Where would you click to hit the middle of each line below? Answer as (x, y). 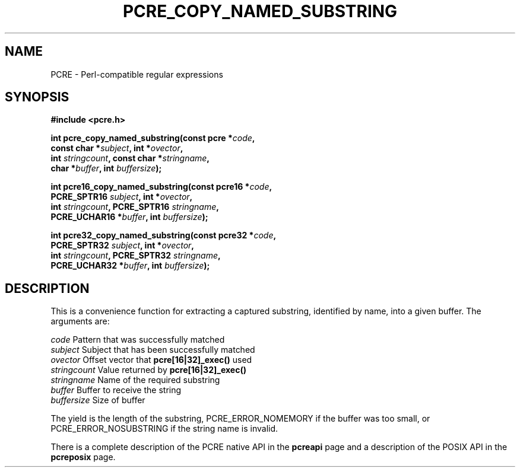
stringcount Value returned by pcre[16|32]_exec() (148, 370)
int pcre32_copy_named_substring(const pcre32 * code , (164, 235)
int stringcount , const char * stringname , (130, 158)
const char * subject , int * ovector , (117, 148)
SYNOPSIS (37, 97)
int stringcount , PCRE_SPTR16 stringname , (135, 207)
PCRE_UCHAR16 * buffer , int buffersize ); (129, 217)
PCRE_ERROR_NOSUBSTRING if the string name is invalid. (164, 429)
